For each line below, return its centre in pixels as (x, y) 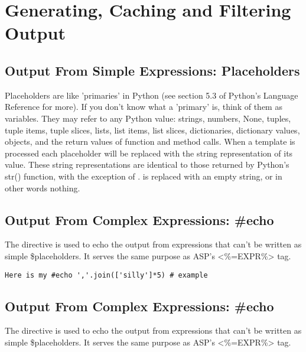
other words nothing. (43, 188)
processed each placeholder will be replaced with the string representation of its (149, 153)
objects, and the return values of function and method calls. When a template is (150, 141)
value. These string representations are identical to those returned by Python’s (147, 164)
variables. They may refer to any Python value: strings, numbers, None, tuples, (148, 118)
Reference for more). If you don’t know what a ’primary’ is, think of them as (144, 107)
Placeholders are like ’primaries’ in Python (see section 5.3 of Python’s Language (152, 95)
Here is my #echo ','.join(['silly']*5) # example (106, 275)
